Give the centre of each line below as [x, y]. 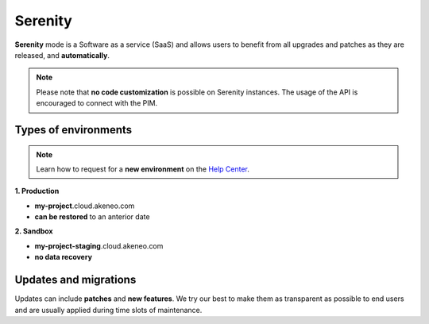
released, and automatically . [62, 55]
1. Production [37, 191]
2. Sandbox [34, 231]
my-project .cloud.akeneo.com [85, 206]
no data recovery [64, 257]
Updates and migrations [75, 280]
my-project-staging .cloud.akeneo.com [99, 245]
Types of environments [73, 130]
